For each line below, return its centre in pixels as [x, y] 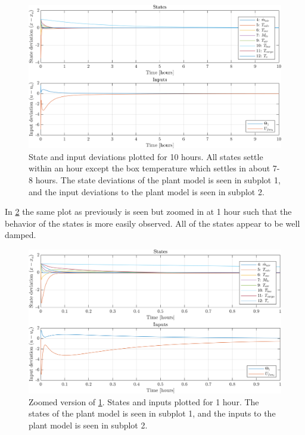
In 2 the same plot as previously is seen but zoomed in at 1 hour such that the [148, 212]
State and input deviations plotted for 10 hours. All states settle [146, 156]
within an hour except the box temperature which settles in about [150, 168]
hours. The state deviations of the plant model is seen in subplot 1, [158, 180]
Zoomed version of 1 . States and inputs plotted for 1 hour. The [144, 401]
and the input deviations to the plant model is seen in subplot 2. [147, 191]
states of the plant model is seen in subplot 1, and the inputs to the [152, 413]
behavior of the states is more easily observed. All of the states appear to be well [152, 223]
